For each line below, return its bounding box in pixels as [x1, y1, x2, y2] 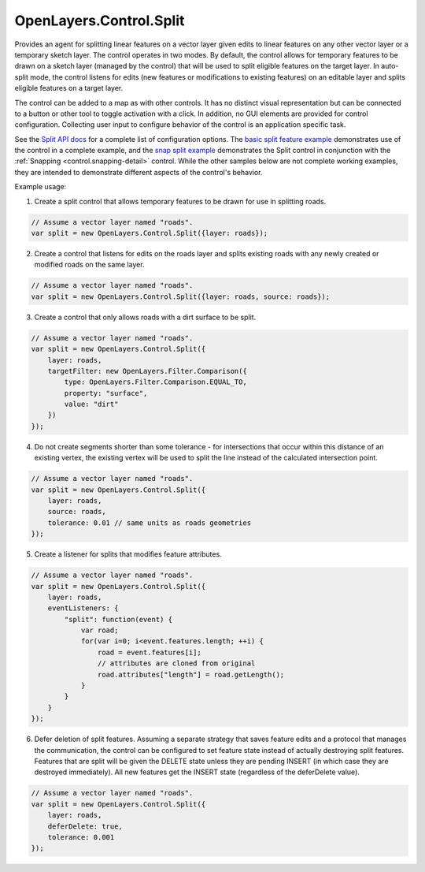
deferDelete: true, [47, 822, 124, 831]
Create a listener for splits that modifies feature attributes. [34, 550, 222, 559]
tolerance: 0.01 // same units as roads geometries [47, 518, 252, 527]
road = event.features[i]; [97, 647, 202, 657]
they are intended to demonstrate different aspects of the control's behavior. [14, 167, 263, 177]
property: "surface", [64, 389, 148, 397]
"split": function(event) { [64, 615, 173, 624]
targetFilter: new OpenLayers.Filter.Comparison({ [47, 367, 247, 375]
